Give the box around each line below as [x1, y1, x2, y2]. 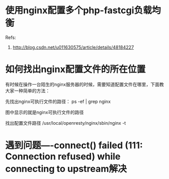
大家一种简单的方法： [5, 87, 50, 94]
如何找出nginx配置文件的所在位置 [5, 64, 146, 75]
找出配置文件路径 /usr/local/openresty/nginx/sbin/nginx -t [5, 120, 126, 126]
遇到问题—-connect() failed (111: [5, 140, 143, 151]
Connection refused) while [5, 151, 121, 162]
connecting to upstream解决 [5, 163, 127, 175]
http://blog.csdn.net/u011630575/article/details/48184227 [12, 44, 134, 50]
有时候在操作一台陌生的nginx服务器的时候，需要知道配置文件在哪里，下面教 [5, 81, 164, 87]
